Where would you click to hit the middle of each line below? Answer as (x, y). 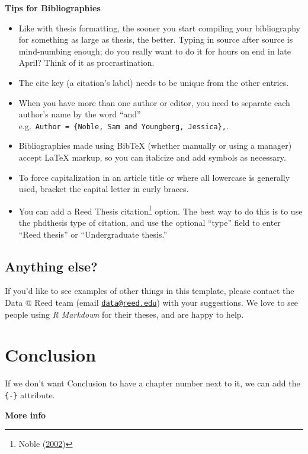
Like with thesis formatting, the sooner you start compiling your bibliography (159, 28)
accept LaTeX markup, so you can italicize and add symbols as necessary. (152, 157)
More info (25, 415)
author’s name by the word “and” (80, 114)
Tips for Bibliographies (53, 8)
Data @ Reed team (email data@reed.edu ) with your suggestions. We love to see (152, 303)
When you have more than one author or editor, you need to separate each (154, 102)
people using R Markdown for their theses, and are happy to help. (124, 314)
